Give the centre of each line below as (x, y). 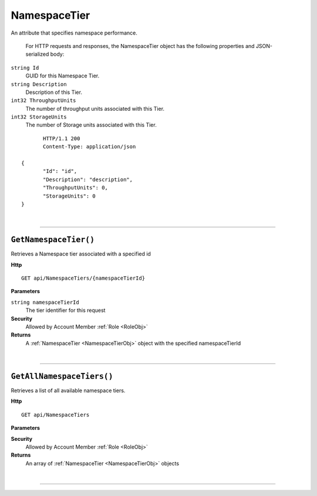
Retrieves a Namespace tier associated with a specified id (81, 254)
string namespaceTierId (45, 302)
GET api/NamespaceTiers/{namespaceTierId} (83, 278)
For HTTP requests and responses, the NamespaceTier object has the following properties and (140, 46)
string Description (39, 84)
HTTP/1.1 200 (62, 138)
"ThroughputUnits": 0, (76, 188)
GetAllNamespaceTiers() (62, 376)
